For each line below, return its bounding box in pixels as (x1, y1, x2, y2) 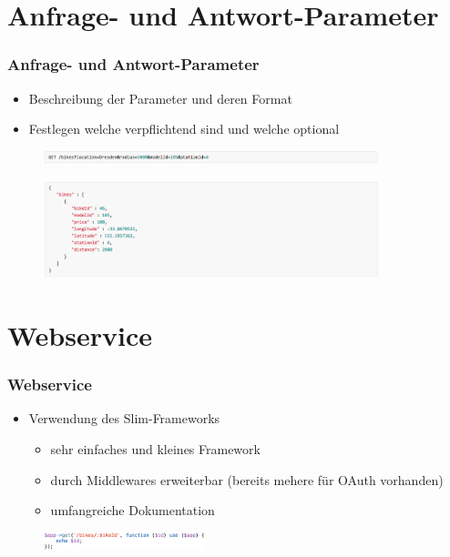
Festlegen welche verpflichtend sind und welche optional (28, 119, 340, 138)
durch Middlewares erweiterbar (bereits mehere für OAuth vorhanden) (50, 470, 444, 489)
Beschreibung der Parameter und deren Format (28, 88, 292, 107)
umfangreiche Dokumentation (50, 501, 215, 520)
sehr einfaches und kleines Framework (50, 440, 261, 459)
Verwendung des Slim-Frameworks (28, 409, 220, 428)
